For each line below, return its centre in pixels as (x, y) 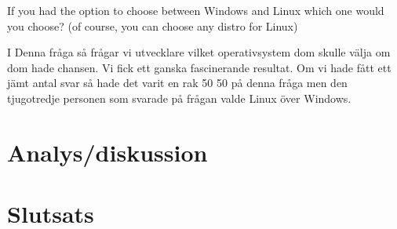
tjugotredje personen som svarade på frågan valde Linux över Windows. (179, 98)
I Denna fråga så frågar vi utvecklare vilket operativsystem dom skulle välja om (199, 52)
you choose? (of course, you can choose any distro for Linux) (153, 25)
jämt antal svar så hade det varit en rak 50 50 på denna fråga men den (177, 83)
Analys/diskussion (107, 152)
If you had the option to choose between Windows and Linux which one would (196, 10)
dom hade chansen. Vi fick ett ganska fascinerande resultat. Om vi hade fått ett (199, 67)
